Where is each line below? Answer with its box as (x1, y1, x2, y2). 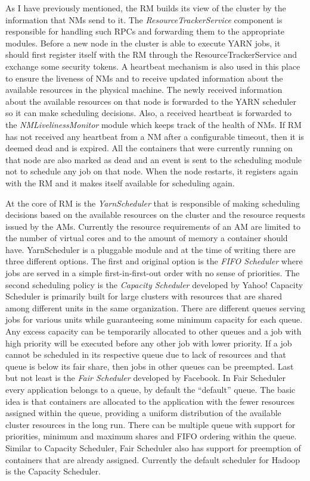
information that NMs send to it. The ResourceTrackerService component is (5, 13, 283, 26)
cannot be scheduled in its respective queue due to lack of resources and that (5, 348, 286, 361)
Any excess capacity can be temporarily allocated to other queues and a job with (5, 325, 302, 338)
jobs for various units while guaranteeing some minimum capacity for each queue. (5, 313, 303, 326)
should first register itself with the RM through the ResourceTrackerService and (5, 48, 297, 61)
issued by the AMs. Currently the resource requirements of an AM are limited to (5, 220, 300, 232)
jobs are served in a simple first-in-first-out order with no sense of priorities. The (5, 267, 300, 279)
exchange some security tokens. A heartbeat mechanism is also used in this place (5, 60, 300, 72)
